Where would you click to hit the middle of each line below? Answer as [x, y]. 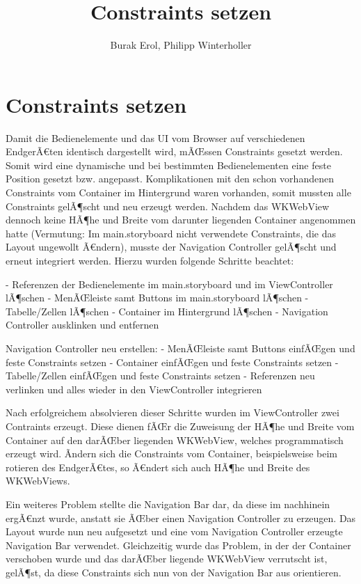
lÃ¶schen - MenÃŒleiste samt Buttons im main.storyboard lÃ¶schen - [157, 298]
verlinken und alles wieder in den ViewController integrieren [134, 389]
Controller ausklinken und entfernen [82, 325]
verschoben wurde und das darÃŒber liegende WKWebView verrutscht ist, [167, 559]
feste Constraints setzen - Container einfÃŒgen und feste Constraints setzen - [172, 362]
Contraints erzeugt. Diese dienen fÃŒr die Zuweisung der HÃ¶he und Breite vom [180, 426]
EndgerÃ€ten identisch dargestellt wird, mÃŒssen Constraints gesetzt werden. [174, 151]
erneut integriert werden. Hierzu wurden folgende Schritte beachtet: [150, 260]
